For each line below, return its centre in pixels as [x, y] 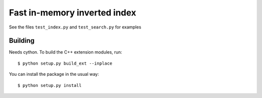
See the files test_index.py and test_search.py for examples [75, 27]
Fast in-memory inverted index [73, 13]
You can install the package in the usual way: [54, 74]
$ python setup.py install [50, 85]
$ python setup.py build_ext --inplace [65, 63]
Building [22, 41]
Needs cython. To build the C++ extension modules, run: [65, 52]
